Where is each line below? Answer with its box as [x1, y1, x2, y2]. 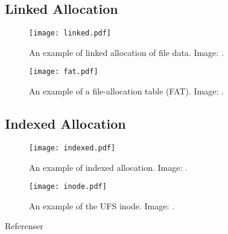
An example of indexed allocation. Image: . [29, 161, 188, 173]
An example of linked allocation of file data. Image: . [29, 46, 224, 58]
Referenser [5, 220, 43, 232]
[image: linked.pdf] [29, 29, 112, 38]
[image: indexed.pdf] [29, 143, 116, 152]
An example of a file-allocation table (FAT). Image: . [29, 85, 224, 97]
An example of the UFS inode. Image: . [29, 199, 174, 212]
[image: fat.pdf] [29, 67, 98, 76]
